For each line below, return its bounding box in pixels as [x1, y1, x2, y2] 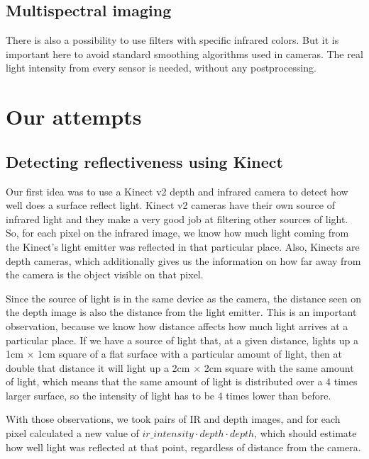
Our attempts [6, 102, 142, 131]
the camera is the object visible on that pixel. [6, 267, 204, 282]
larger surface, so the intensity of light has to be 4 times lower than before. [6, 387, 331, 402]
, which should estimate [254, 426, 357, 441]
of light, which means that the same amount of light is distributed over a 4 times [6, 374, 358, 389]
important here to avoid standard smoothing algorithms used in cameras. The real [6, 46, 363, 61]
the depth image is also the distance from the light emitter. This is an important [6, 305, 357, 319]
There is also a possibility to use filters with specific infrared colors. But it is [6, 33, 339, 47]
